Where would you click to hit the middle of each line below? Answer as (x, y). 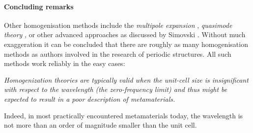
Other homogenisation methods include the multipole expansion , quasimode (118, 25)
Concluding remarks (39, 6)
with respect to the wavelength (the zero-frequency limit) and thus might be (116, 89)
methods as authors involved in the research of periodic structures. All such (118, 54)
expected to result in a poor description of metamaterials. (90, 99)
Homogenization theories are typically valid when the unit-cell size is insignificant (126, 79)
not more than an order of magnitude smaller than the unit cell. (100, 125)
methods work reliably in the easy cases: (65, 63)
